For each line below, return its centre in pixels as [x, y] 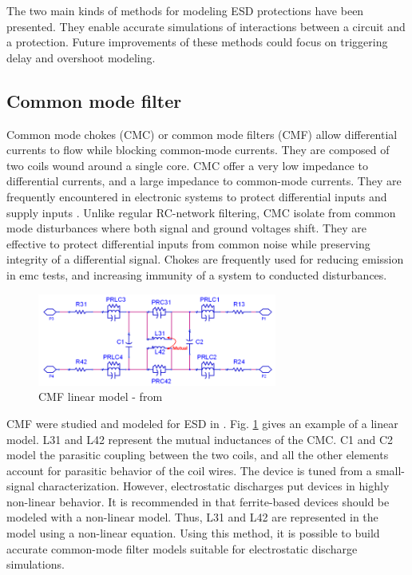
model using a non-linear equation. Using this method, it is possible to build [193, 533]
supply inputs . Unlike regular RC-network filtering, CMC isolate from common [201, 212]
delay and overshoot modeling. [81, 57]
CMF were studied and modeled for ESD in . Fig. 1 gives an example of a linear [202, 423]
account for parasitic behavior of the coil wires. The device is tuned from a [189, 470]
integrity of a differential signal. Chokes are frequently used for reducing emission [205, 259]
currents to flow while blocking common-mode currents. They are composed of [198, 150]
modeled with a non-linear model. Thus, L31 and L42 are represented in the [192, 517]
